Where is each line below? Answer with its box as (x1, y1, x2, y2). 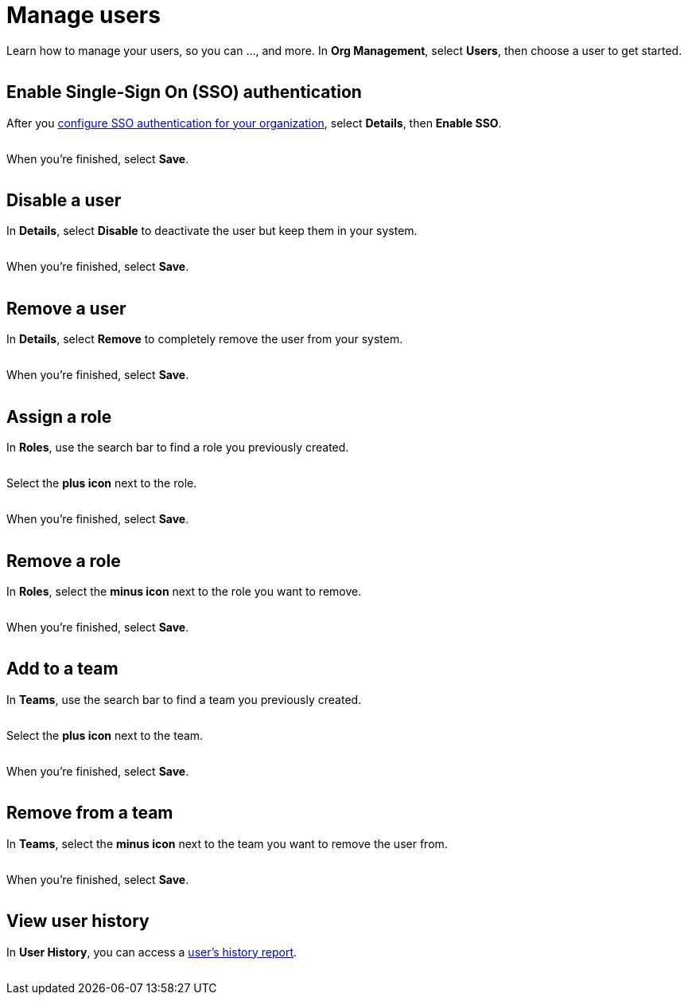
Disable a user (6, 190, 122, 211)
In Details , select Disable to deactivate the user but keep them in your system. (6, 224, 418, 238)
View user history (6, 911, 150, 932)
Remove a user (6, 298, 126, 319)
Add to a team (6, 659, 119, 679)
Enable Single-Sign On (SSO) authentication (6, 82, 362, 103)
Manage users (6, 2, 161, 29)
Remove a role (6, 550, 121, 571)
